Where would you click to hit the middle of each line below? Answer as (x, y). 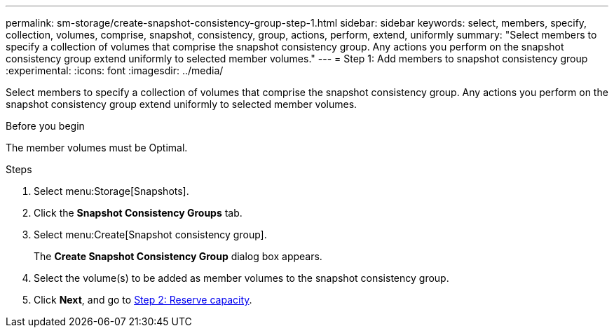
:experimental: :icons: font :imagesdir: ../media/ (115, 70)
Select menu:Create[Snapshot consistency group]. (150, 235)
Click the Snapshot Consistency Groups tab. (138, 213)
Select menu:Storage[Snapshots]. (111, 191)
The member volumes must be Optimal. (97, 148)
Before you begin (45, 126)
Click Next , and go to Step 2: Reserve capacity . (143, 300)
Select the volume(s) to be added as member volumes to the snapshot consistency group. (241, 278)
